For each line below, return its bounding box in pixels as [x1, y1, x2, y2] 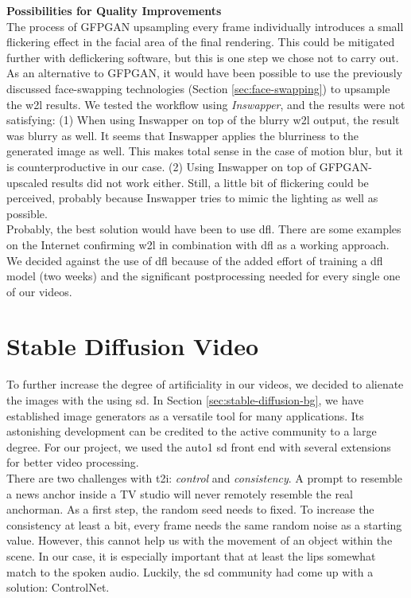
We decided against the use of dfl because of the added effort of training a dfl [6, 252, 383, 268]
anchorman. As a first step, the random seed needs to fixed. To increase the [6, 501, 374, 518]
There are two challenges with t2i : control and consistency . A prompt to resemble [6, 469, 403, 486]
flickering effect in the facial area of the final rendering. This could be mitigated [6, 33, 395, 50]
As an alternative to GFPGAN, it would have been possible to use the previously [6, 64, 403, 81]
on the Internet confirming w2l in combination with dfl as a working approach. [6, 236, 390, 252]
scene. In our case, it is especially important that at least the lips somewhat [6, 547, 376, 564]
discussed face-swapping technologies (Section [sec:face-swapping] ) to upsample [6, 80, 390, 96]
